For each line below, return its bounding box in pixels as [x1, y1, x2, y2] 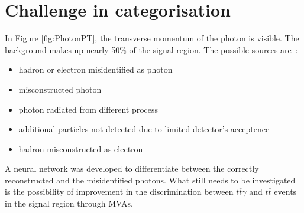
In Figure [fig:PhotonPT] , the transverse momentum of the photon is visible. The [5, 32, 299, 44]
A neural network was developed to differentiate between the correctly [5, 162, 259, 175]
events [274, 185, 297, 198]
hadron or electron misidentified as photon [18, 63, 173, 76]
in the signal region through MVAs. [5, 197, 133, 209]
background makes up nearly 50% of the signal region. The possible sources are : [5, 43, 298, 55]
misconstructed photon [18, 83, 102, 95]
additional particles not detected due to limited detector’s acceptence [18, 123, 270, 135]
